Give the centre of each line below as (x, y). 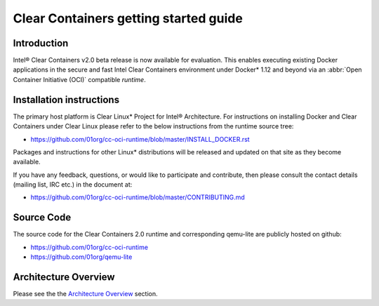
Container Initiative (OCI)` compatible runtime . (80, 79)
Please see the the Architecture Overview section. (85, 294)
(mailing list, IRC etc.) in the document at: (73, 185)
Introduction (41, 43)
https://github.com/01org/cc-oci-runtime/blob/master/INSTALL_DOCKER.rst (140, 139)
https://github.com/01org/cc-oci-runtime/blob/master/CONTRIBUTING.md (138, 197)
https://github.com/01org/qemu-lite (81, 257)
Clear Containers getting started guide (128, 18)
